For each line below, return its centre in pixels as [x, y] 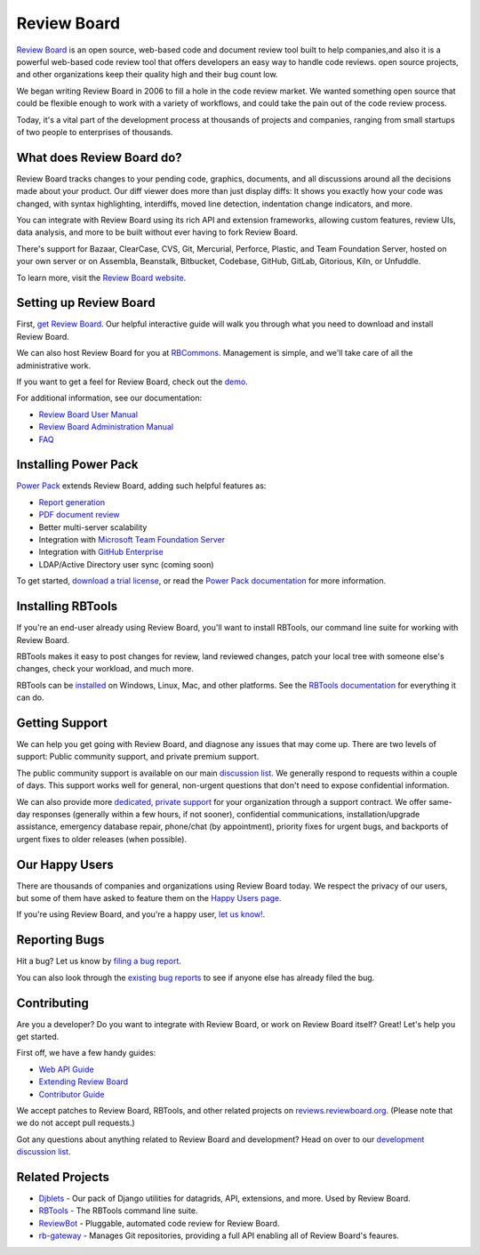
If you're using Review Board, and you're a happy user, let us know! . [141, 914]
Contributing [52, 1003]
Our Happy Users [65, 864]
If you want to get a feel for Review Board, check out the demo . [132, 382]
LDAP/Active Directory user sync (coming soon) [126, 564]
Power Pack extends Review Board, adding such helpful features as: [141, 486]
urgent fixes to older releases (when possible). [101, 839]
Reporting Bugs [60, 940]
